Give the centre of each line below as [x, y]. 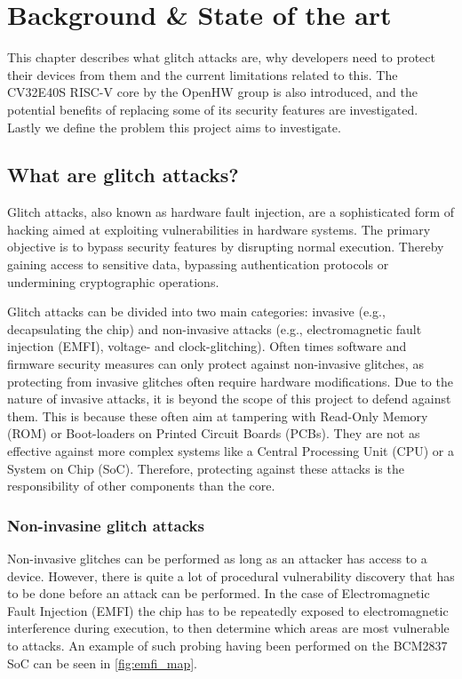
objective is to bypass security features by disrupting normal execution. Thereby [226, 247]
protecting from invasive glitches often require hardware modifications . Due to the [230, 381]
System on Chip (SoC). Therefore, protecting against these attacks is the [206, 468]
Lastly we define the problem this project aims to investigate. [174, 127]
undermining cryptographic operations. [113, 281]
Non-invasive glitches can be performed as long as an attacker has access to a [217, 559]
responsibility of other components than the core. [141, 486]
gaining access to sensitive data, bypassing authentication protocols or [198, 264]
